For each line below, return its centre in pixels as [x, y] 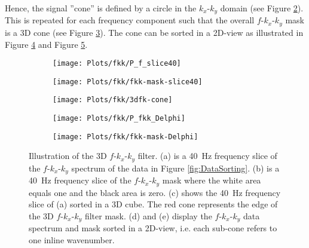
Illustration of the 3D [68, 156]
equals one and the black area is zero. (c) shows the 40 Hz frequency [155, 192]
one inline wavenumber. [72, 239]
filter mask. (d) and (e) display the [148, 215]
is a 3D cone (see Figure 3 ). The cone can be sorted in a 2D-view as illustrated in [154, 32]
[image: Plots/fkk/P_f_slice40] [117, 64]
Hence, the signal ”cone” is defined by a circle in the [101, 8]
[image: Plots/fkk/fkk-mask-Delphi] [126, 137]
